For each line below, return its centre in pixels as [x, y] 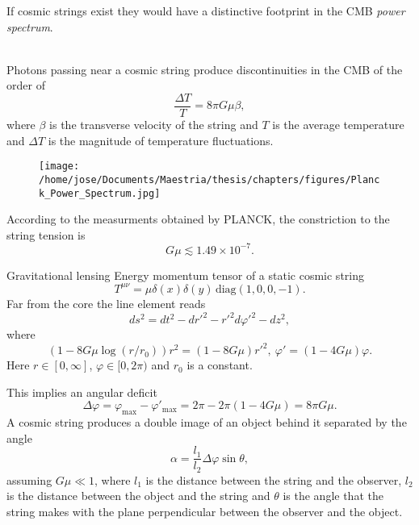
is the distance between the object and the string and [138, 496]
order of [26, 85]
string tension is [46, 234]
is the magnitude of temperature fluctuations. [161, 140]
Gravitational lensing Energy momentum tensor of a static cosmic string [185, 275]
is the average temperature [338, 125]
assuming [29, 479]
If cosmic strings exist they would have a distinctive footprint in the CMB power [206, 10]
